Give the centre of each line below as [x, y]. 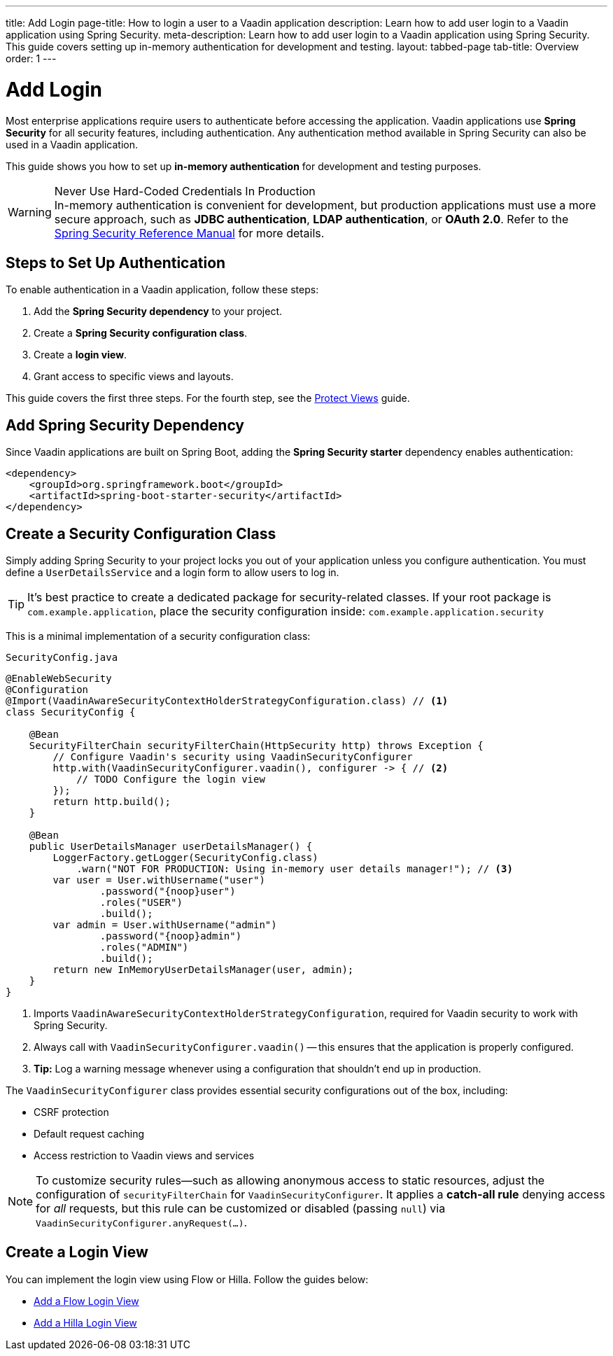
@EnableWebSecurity [59, 679]
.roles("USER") [141, 903]
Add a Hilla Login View [85, 1322]
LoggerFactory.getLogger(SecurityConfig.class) [185, 858]
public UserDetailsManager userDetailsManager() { [171, 847]
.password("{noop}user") [168, 892]
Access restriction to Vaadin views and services [144, 1156]
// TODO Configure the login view [171, 780]
